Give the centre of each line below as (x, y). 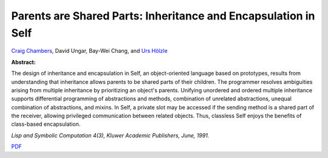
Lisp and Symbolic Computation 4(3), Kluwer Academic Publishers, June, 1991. (110, 135)
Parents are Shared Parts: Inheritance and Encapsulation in (163, 16)
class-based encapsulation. (46, 124)
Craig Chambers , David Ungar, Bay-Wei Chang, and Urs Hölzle (90, 51)
